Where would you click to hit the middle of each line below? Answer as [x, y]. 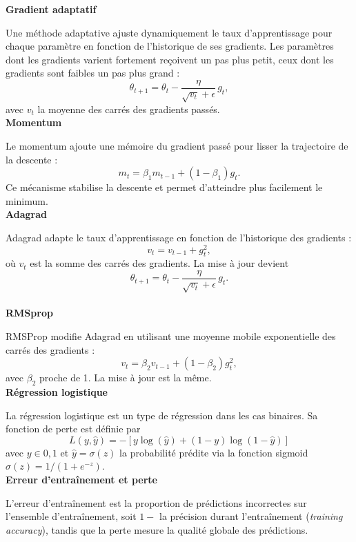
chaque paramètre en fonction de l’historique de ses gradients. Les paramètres [170, 46]
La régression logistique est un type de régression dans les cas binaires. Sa [162, 415]
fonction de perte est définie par [73, 429]
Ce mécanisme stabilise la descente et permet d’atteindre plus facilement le [164, 187]
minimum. [27, 200]
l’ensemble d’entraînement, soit [71, 516]
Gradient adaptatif [51, 9]
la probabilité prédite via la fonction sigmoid [214, 452]
